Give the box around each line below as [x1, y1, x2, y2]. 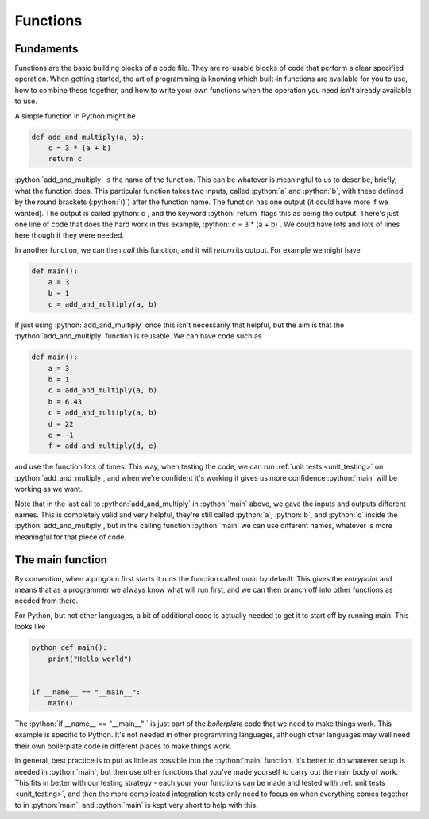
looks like [14, 622, 46, 632]
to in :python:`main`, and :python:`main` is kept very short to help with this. [14, 800, 258, 809]
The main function [14, 553, 107, 566]
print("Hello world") [48, 654, 133, 663]
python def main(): [31, 643, 107, 652]
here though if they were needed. [14, 230, 125, 240]
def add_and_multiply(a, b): [31, 132, 145, 141]
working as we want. [14, 485, 83, 494]
